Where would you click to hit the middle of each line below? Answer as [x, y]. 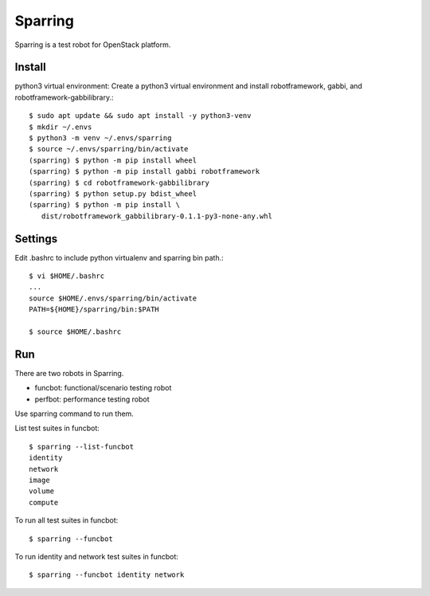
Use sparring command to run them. [74, 414]
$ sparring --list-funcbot [82, 447]
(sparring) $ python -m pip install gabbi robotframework [145, 172]
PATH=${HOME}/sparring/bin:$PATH [94, 310]
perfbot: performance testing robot [92, 399]
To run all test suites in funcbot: [66, 520]
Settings [36, 239]
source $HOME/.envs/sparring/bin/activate [113, 298]
